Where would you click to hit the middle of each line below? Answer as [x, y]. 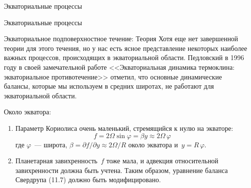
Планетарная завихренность [56, 161]
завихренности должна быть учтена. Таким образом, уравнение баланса [122, 170]
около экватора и [153, 144]
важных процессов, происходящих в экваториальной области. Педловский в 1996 [124, 57]
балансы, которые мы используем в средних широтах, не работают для [109, 86]
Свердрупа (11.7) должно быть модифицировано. [88, 180]
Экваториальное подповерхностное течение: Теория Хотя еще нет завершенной [121, 39]
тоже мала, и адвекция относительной [162, 161]
